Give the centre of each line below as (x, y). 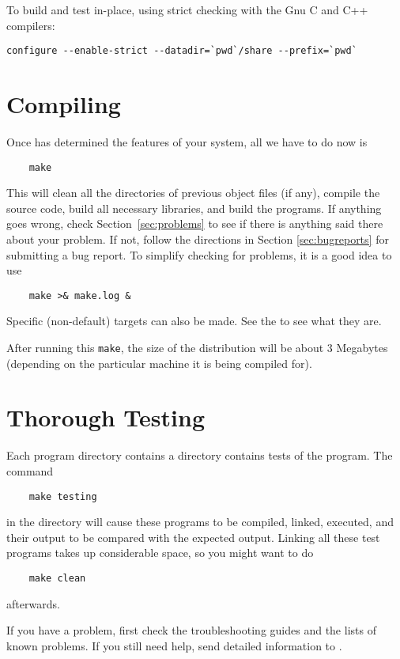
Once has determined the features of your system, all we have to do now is (187, 141)
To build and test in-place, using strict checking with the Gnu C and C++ (187, 9)
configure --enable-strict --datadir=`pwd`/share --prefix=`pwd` (182, 51)
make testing (63, 496)
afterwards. (33, 603)
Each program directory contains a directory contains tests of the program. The (200, 455)
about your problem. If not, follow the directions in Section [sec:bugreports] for (198, 239)
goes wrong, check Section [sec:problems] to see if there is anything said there (195, 223)
